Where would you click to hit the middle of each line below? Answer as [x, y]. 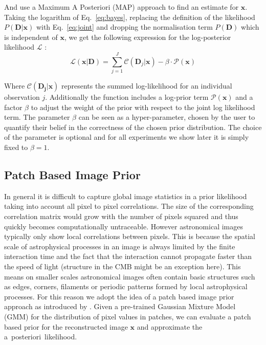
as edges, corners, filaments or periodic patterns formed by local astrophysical [126, 286]
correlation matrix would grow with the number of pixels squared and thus [121, 216]
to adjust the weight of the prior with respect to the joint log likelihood [143, 107]
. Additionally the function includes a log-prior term [127, 97]
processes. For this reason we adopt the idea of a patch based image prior [119, 296]
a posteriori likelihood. [41, 337]
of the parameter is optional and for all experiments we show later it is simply [127, 137]
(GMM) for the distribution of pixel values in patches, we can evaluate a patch [128, 316]
